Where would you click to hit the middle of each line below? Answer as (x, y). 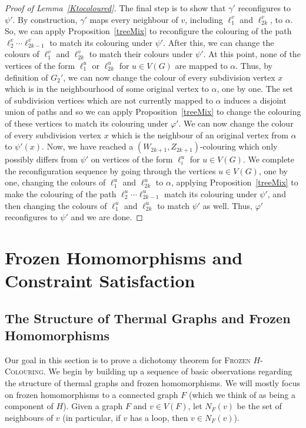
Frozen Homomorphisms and (124, 257)
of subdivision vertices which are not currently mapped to (109, 100)
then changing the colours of (56, 205)
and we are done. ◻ (107, 217)
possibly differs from (41, 159)
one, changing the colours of (55, 182)
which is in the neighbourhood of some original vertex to (107, 89)
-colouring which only (239, 146)
